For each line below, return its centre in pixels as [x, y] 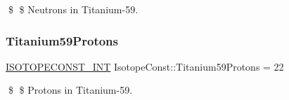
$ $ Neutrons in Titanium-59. [73, 9]
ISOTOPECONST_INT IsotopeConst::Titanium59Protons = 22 [145, 66]
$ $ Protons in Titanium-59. [70, 90]
